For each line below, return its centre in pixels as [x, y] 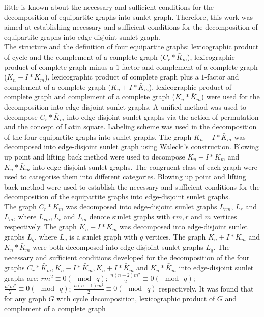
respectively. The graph [40, 227]
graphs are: [21, 278]
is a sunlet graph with [104, 236]
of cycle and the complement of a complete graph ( [83, 56]
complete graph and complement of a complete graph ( [90, 97]
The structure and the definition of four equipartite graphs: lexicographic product [131, 47]
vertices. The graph [175, 236]
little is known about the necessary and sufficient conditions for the [109, 7]
